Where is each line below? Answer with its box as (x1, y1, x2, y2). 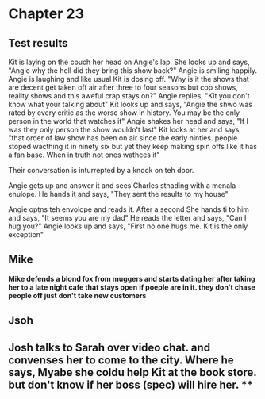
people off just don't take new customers (8, 290, 147, 300)
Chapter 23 (8, 5, 85, 23)
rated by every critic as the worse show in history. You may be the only (8, 108, 240, 117)
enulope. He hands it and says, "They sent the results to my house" (8, 190, 229, 198)
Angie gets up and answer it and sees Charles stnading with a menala (8, 181, 236, 190)
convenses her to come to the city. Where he (8, 353, 234, 366)
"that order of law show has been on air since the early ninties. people (8, 133, 238, 143)
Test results (8, 36, 68, 50)
